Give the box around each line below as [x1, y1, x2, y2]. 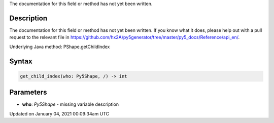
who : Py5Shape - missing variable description [22, 101, 119, 107]
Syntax [9, 57, 32, 65]
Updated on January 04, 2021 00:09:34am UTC [9, 110, 109, 116]
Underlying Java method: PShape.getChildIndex [9, 44, 110, 50]
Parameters [9, 88, 47, 97]
